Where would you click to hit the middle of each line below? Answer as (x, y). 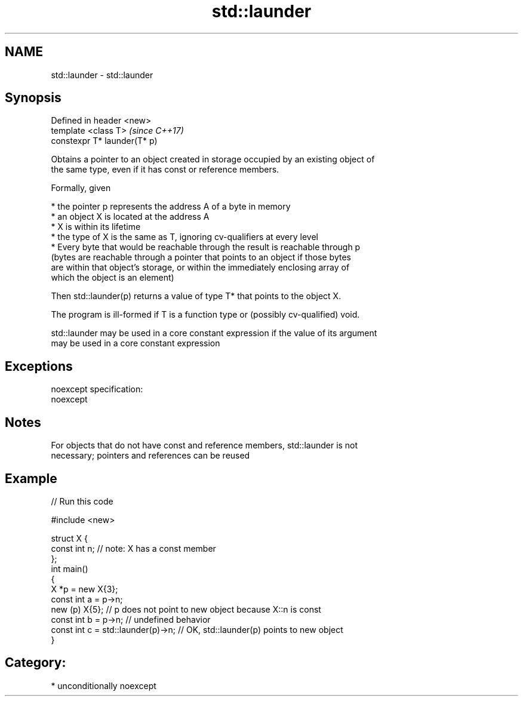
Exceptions (39, 366)
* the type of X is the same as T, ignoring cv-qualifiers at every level (184, 237)
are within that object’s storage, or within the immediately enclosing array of (200, 268)
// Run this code (82, 501)
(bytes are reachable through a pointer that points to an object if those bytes (201, 257)
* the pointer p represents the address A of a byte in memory (171, 207)
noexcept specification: (97, 389)
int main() (70, 568)
